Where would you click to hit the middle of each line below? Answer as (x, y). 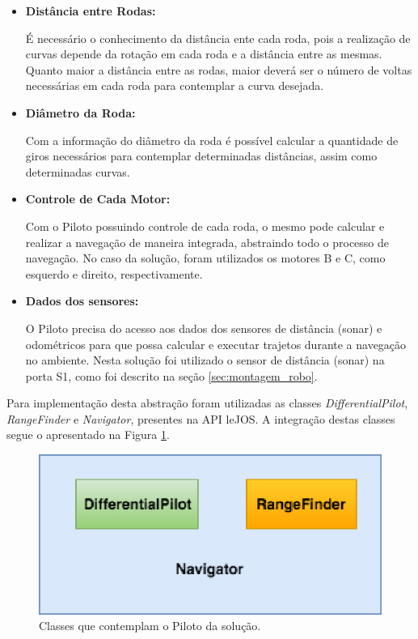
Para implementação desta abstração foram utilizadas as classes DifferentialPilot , (207, 403)
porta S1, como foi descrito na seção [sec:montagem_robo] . (171, 375)
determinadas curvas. (78, 171)
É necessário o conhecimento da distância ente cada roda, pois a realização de (218, 38)
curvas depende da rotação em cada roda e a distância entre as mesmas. (204, 54)
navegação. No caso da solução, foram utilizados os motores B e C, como (205, 258)
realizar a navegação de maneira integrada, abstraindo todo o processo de (207, 242)
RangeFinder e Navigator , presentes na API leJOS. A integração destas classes (201, 418)
